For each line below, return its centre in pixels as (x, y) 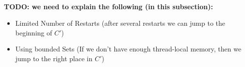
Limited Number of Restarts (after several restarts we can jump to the (120, 23)
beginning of (34, 32)
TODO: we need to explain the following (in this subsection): (108, 7)
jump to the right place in (54, 58)
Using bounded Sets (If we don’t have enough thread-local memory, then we (128, 49)
